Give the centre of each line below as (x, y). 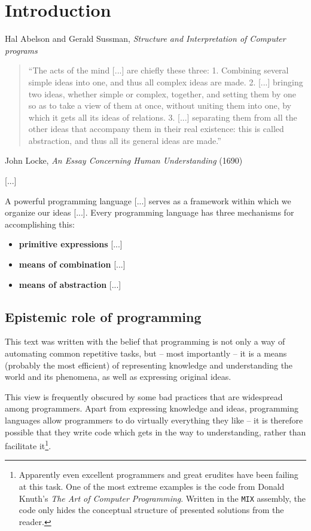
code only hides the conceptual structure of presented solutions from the (151, 510)
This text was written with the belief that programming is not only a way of (145, 341)
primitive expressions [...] (71, 244)
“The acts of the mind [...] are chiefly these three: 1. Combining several (158, 70)
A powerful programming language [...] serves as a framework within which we (148, 200)
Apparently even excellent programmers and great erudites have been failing (158, 475)
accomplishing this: (40, 224)
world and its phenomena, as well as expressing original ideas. (118, 377)
